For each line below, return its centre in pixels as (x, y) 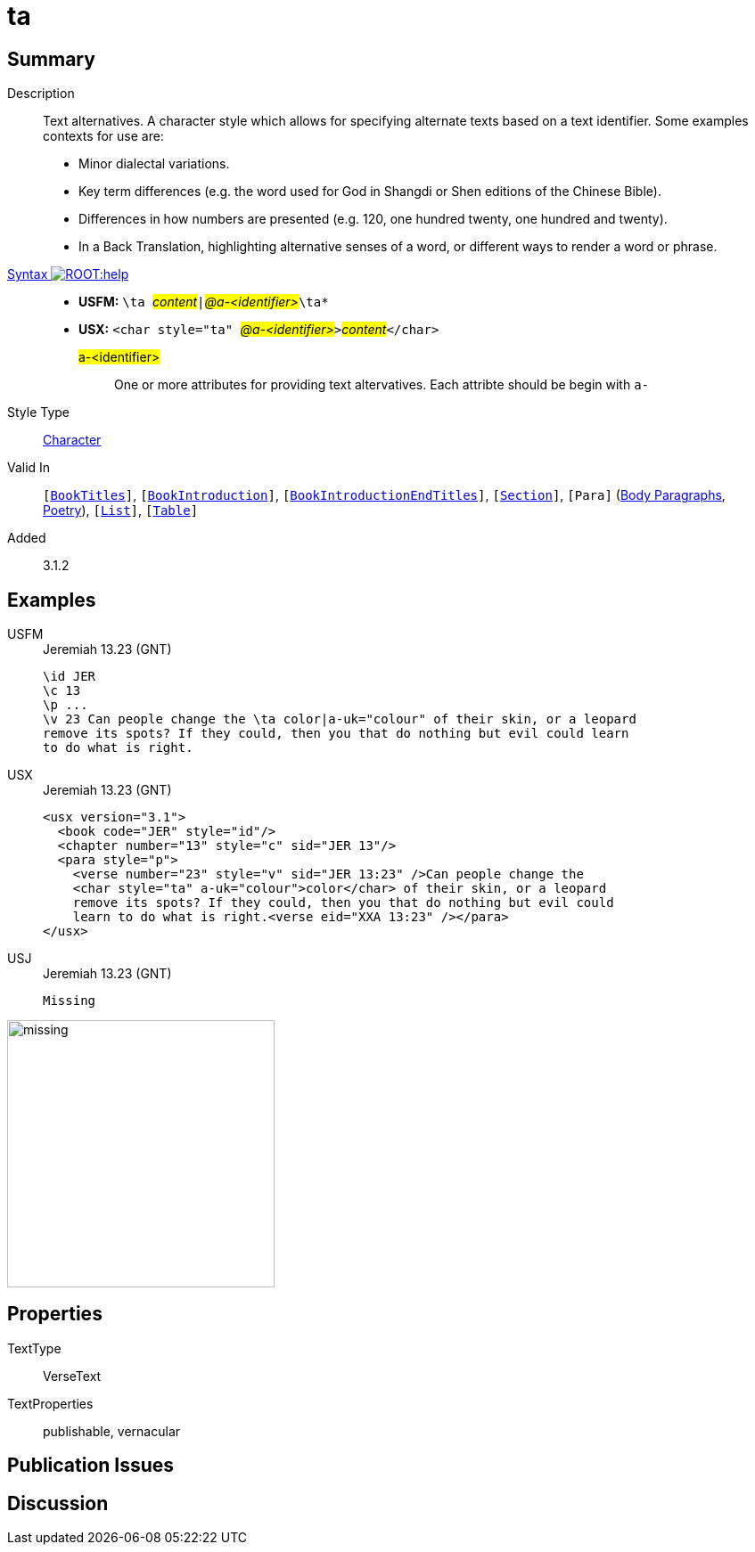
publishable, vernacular (112, 1431)
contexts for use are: (103, 136)
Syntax (28, 274)
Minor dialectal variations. (154, 164)
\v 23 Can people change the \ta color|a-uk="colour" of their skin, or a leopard (340, 719)
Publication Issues (91, 1466)
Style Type (39, 413)
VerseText (72, 1376)
